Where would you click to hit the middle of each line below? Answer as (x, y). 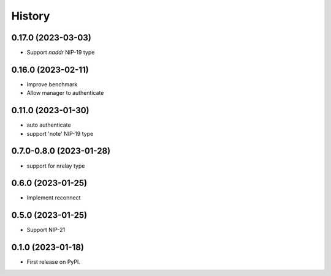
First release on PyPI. (54, 262)
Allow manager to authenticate (65, 93)
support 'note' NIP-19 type (60, 133)
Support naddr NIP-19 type (61, 53)
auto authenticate (49, 125)
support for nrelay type (56, 166)
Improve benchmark (52, 84)
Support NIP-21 (46, 230)
